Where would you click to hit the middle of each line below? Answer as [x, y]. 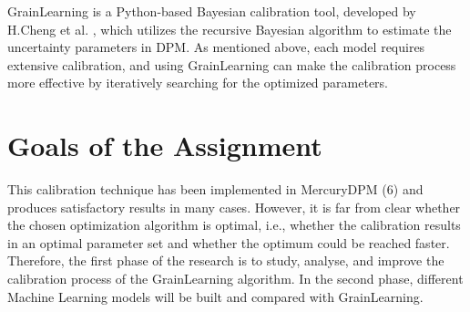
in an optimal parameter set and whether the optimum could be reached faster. [229, 242]
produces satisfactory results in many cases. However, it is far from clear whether [234, 207]
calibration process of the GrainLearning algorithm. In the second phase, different [235, 279]
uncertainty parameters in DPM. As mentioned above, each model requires [216, 47]
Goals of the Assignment [165, 146]
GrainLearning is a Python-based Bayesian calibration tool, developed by [212, 11]
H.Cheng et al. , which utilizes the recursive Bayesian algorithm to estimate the [230, 29]
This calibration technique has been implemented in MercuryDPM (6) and [215, 189]
